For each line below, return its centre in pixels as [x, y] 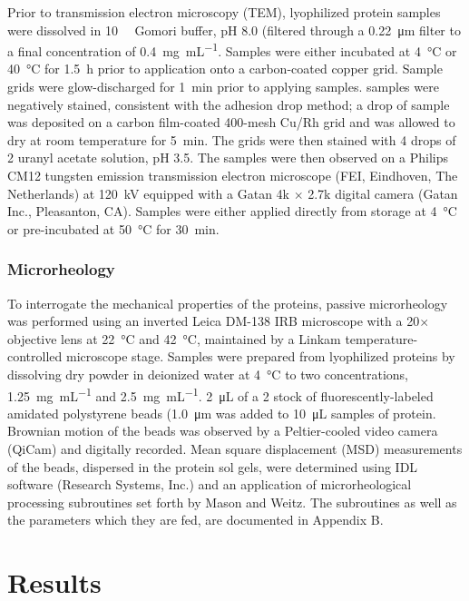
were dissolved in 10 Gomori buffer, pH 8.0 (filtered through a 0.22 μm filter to [234, 30]
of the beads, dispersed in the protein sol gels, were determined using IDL [213, 466]
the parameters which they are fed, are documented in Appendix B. [195, 520]
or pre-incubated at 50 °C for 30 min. [113, 228]
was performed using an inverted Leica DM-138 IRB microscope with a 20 [214, 321]
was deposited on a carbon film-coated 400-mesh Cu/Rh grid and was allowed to [231, 122]
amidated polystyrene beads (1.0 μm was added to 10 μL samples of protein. [222, 413]
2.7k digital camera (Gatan [383, 193]
